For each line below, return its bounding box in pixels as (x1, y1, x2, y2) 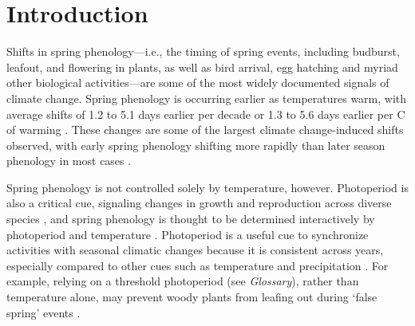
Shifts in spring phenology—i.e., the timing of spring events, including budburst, (6, 43, 400, 60)
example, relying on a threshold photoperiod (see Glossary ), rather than (6, 273, 359, 289)
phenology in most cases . (6, 152, 132, 169)
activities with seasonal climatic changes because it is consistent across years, (6, 242, 384, 258)
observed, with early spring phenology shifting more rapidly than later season (6, 136, 385, 153)
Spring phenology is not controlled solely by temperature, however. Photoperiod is (6, 179, 409, 195)
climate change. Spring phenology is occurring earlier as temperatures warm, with (6, 89, 407, 106)
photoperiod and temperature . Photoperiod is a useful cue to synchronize (6, 226, 369, 242)
